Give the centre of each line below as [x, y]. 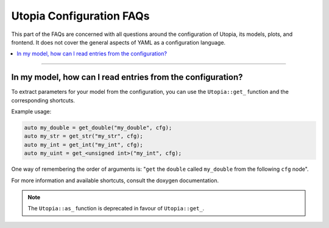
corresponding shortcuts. [43, 100]
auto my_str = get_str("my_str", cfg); [83, 136]
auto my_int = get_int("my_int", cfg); [83, 144]
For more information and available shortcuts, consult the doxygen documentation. [115, 180]
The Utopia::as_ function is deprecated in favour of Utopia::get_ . [116, 208]
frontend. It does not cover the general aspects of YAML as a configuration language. [118, 42]
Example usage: [31, 112]
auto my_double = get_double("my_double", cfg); [98, 128]
